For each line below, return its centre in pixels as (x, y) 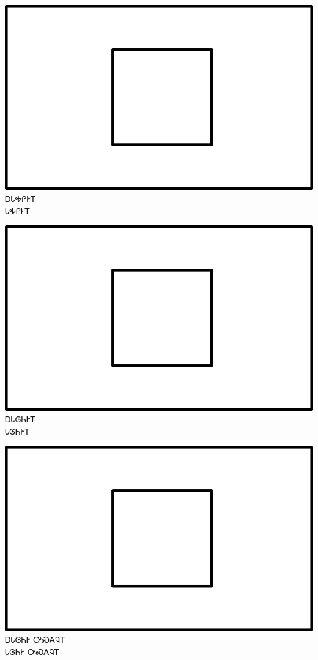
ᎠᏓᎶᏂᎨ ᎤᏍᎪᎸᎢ (35, 639)
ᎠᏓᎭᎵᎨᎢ (20, 198)
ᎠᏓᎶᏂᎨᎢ (20, 419)
